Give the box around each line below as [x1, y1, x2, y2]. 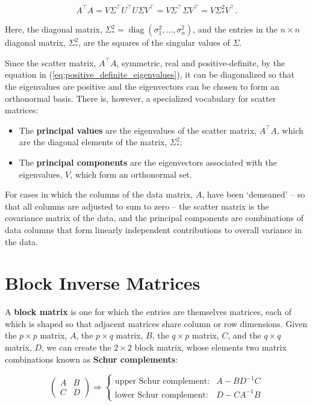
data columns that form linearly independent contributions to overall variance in [5, 223, 302, 236]
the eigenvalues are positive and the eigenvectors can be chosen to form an [5, 80, 279, 93]
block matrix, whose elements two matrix [134, 341, 287, 354]
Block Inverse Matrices [5, 270, 201, 295]
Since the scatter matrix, [5, 56, 96, 69]
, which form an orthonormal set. [70, 167, 192, 180]
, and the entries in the [193, 23, 278, 36]
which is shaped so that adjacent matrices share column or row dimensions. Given [5, 317, 308, 329]
